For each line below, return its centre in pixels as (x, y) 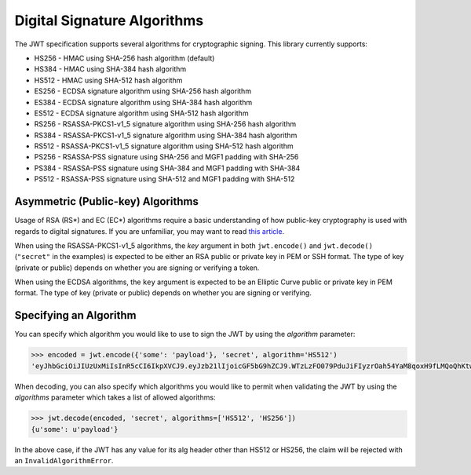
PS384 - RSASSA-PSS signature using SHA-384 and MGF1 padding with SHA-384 (167, 168)
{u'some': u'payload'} (75, 429)
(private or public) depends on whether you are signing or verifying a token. (137, 268)
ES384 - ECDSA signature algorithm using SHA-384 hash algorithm (143, 102)
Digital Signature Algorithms (109, 20)
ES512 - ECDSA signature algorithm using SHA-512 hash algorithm (141, 113)
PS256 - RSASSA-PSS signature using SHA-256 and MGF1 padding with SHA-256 (166, 157)
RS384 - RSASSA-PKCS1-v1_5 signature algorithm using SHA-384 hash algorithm (166, 135)
